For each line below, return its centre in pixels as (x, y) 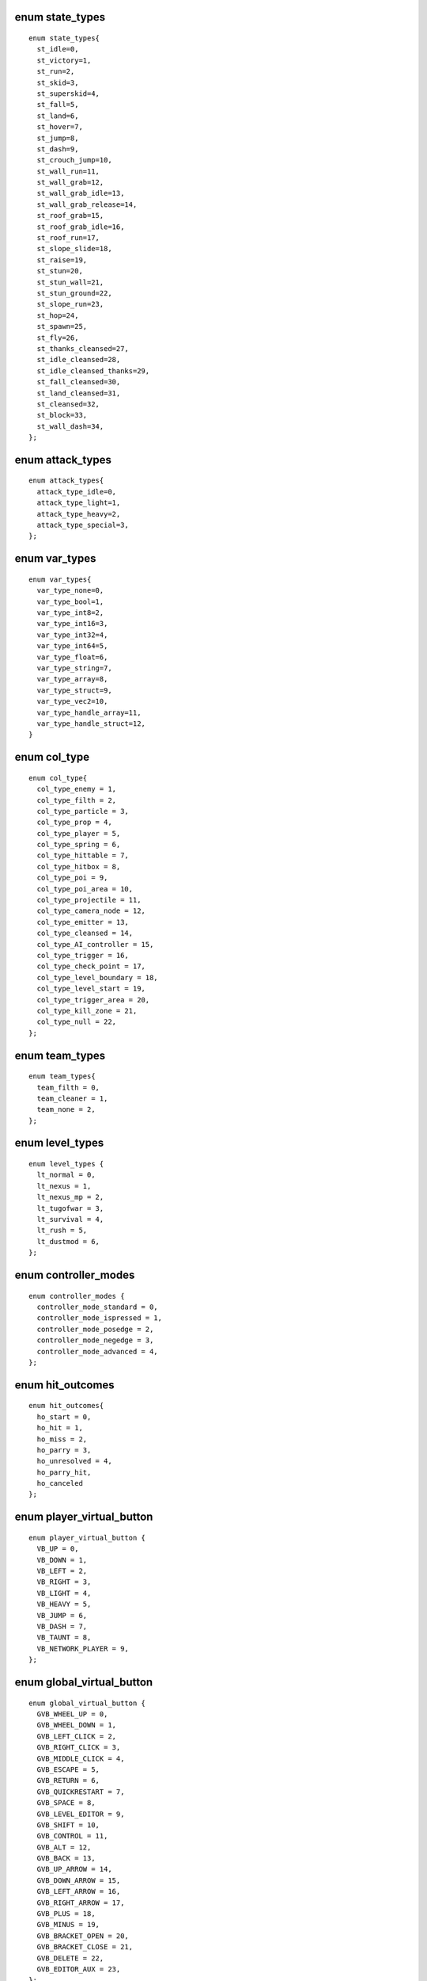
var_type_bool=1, (70, 601)
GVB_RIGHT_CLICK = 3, (79, 1748)
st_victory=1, (64, 60)
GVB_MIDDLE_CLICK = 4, (81, 1758)
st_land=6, (58, 116)
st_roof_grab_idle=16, (81, 227)
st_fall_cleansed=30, (79, 382)
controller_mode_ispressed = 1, (99, 1318)
